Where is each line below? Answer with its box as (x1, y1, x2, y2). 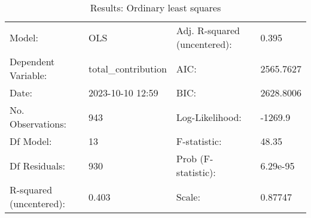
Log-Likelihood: (176, 110, 242, 124)
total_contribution (89, 61, 167, 75)
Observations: (10, 117, 66, 131)
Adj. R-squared (176, 23, 240, 37)
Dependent (10, 54, 55, 68)
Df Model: (10, 134, 52, 148)
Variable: (10, 68, 47, 82)
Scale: (176, 189, 200, 204)
